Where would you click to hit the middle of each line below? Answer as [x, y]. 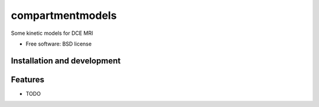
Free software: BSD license [58, 44]
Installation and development [66, 61]
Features [27, 80]
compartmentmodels [64, 15]
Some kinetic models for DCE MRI [52, 33]
